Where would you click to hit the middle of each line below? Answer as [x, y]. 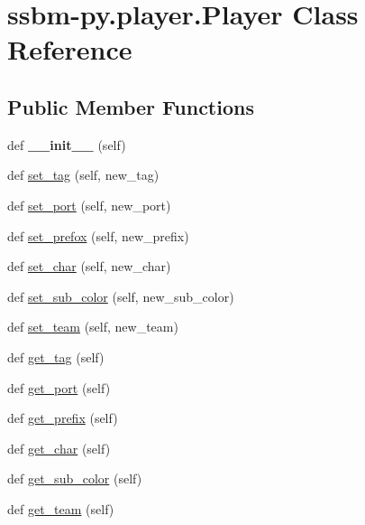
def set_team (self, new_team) [93, 327]
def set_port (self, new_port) [89, 205]
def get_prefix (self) [63, 418]
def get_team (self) [61, 508]
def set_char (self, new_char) [89, 266]
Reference [70, 49]
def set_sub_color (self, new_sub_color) [121, 296]
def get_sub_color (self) [75, 478]
